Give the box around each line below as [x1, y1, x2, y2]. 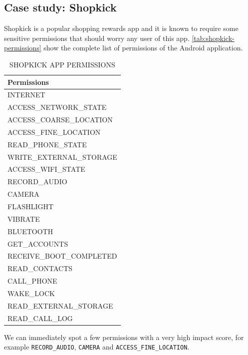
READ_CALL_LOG [7, 313, 73, 323]
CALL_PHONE [7, 276, 57, 286]
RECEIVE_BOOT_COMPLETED [7, 251, 117, 261]
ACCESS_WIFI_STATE [7, 164, 85, 174]
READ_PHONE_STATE [7, 139, 87, 149]
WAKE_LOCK [7, 288, 55, 298]
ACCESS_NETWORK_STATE [7, 102, 107, 112]
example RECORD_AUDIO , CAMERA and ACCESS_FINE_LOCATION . [4, 342, 190, 352]
